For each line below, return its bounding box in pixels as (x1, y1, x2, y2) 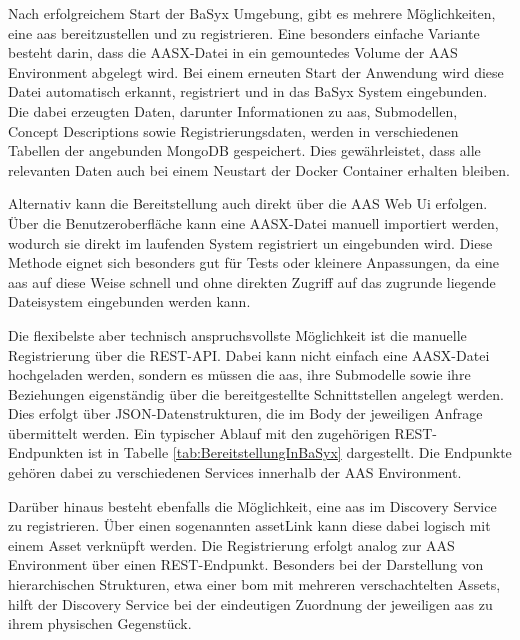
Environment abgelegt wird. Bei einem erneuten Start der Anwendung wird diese (8, 61, 504, 82)
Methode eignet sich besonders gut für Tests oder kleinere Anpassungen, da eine (8, 252, 500, 273)
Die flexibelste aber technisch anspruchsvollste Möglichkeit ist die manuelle (8, 324, 467, 345)
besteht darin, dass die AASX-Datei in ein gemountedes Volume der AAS (8, 42, 458, 63)
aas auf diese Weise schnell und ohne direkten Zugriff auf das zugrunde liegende (8, 271, 496, 292)
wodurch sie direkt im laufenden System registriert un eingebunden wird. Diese (8, 232, 493, 253)
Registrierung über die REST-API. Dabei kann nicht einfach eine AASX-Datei (8, 344, 490, 365)
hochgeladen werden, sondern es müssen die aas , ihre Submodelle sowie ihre (8, 364, 471, 385)
